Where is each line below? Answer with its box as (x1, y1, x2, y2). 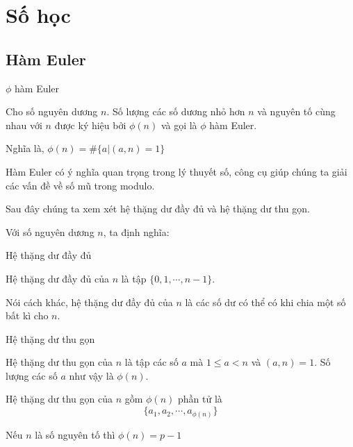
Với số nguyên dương (6, 224, 95, 239)
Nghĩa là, (6, 141, 44, 155)
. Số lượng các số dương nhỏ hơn (106, 104, 245, 119)
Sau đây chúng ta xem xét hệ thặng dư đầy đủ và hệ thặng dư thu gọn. (6, 201, 310, 216)
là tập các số (124, 355, 179, 369)
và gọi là (161, 117, 197, 132)
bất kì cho (6, 308, 49, 323)
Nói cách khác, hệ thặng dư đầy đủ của (6, 294, 173, 309)
